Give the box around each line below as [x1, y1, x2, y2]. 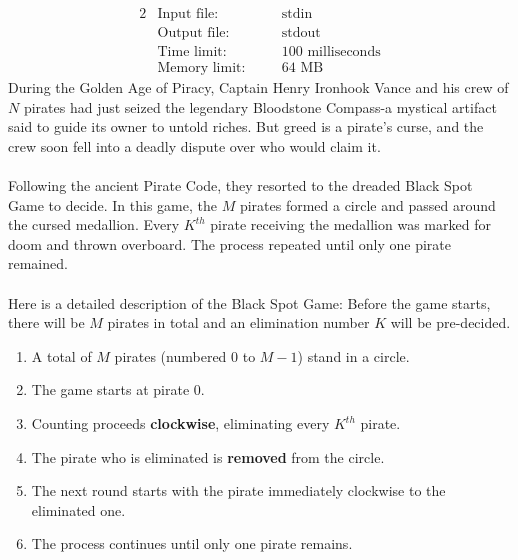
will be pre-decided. [390, 312, 511, 333]
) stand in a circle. [297, 345, 410, 366]
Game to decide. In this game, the [8, 194, 217, 215]
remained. [8, 253, 68, 274]
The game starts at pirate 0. [31, 379, 205, 400]
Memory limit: [157, 61, 246, 76]
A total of [31, 345, 92, 366]
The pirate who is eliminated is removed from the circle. [31, 446, 385, 467]
